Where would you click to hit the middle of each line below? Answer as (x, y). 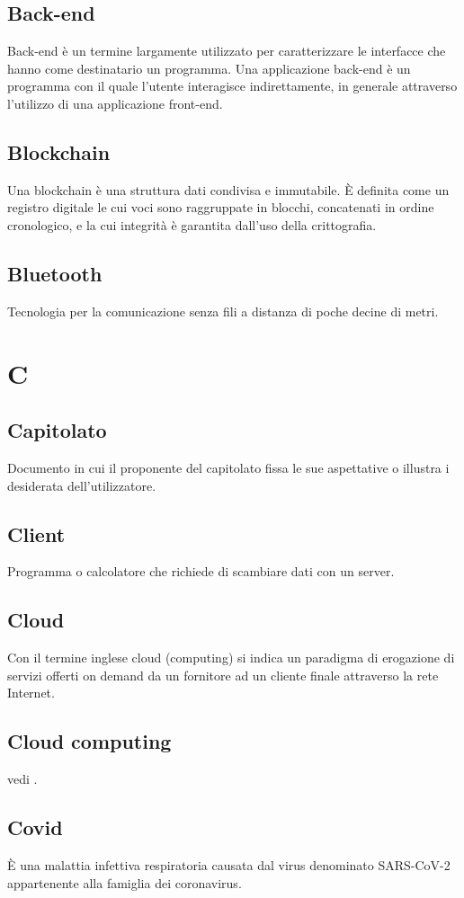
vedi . (22, 779)
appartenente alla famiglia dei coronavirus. (125, 882)
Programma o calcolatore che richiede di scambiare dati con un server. (201, 571)
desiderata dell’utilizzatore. (82, 485)
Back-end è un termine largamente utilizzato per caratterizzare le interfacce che (227, 51)
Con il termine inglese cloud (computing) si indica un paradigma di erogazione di (231, 658)
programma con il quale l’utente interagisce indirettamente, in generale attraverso (232, 86)
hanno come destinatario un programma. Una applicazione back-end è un (209, 68)
